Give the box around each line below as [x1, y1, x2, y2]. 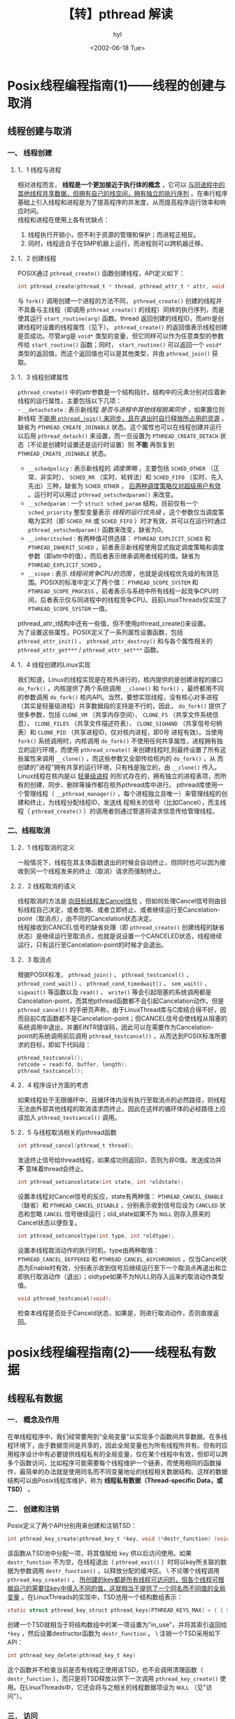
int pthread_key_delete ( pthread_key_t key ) [7, 1652, 136, 1659]
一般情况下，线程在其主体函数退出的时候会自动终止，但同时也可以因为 [17, 858, 220, 866]
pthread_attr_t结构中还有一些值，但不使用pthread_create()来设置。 [17, 619, 210, 628]
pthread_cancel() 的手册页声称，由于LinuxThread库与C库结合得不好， [17, 1005, 220, 1013]
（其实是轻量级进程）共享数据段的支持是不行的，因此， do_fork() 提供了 [17, 701, 227, 710]
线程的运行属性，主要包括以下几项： [17, 396, 122, 405]
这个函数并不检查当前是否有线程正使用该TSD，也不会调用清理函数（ [7, 1665, 204, 1673]
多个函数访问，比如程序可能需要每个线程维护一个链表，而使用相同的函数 [7, 1458, 215, 1467]
